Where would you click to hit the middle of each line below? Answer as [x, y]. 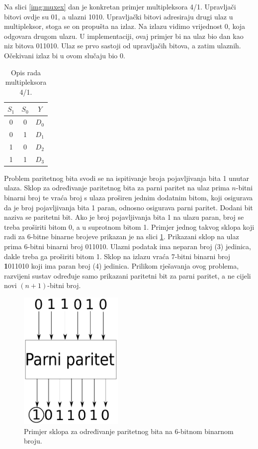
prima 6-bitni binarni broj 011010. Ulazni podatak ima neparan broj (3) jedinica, [128, 246]
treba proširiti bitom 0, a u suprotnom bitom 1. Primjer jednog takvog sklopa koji [129, 226]
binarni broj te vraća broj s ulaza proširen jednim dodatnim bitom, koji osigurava [129, 197]
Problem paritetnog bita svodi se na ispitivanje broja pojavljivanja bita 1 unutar [127, 178]
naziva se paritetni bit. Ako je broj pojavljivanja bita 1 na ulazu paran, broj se [124, 217]
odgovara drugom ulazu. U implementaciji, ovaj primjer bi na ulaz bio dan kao [124, 36]
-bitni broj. [64, 285]
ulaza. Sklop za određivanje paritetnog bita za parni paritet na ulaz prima [117, 188]
